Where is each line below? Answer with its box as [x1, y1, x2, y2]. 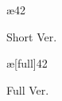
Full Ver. [6, 81, 49, 98]
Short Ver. [6, 28, 57, 45]
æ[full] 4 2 [6, 55, 48, 72]
